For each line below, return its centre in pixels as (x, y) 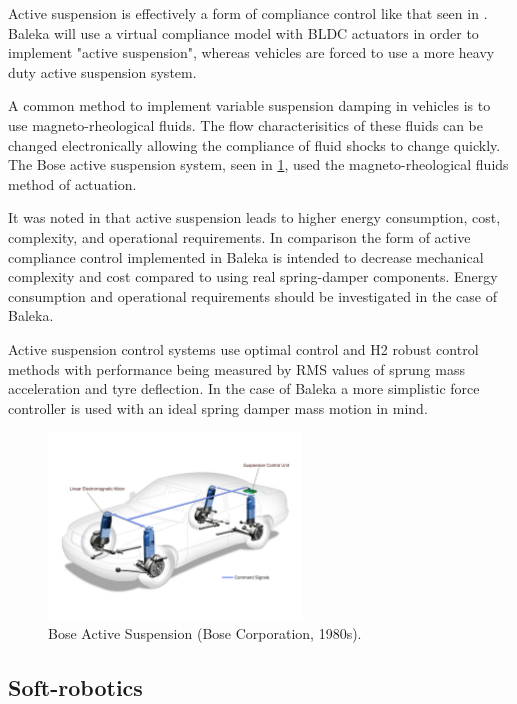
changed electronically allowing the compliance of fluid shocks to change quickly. (254, 144)
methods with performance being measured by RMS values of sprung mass (236, 368)
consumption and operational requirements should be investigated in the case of (252, 295)
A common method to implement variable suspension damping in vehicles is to (249, 105)
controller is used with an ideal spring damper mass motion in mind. (218, 407)
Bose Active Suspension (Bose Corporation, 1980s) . (205, 632)
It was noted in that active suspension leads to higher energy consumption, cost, (254, 217)
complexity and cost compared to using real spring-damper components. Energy (253, 276)
